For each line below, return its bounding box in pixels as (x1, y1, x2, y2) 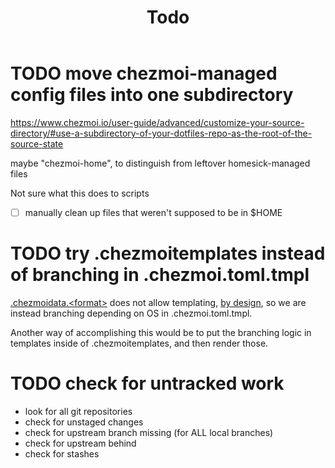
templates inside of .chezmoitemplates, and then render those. (10, 337, 269, 349)
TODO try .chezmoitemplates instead (10, 242, 326, 265)
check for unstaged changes (24, 416, 144, 428)
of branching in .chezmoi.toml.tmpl (10, 264, 310, 286)
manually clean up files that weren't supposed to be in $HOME (24, 206, 283, 218)
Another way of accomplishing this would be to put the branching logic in (10, 326, 312, 338)
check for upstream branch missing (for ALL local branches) (24, 426, 274, 438)
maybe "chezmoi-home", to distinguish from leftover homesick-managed (10, 157, 311, 169)
